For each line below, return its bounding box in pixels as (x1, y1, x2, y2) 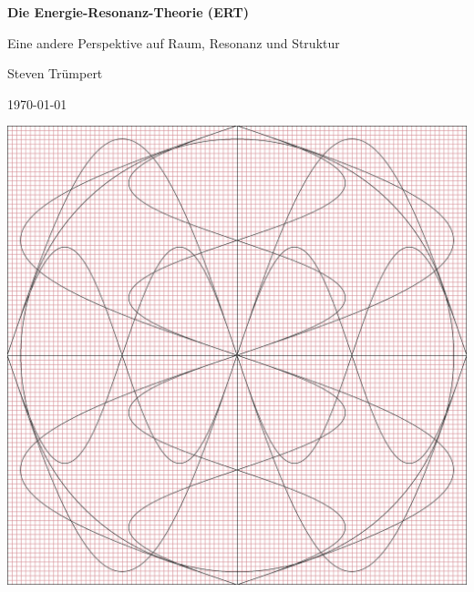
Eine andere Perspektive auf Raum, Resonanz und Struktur (7, 33, 340, 52)
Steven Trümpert (7, 64, 103, 83)
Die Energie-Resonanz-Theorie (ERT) (7, 3, 249, 21)
